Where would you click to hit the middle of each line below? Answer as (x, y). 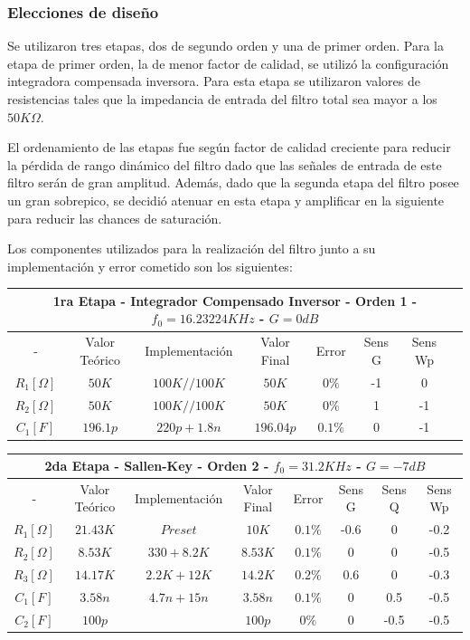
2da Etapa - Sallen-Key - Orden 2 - (157, 465)
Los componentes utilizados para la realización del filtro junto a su (192, 248)
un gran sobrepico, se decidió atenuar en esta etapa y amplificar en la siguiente (226, 200)
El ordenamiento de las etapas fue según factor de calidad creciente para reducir (229, 147)
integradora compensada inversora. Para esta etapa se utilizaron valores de (214, 81)
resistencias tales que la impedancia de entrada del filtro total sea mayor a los (222, 99)
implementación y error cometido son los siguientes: (150, 266)
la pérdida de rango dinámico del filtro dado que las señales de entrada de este (225, 164)
